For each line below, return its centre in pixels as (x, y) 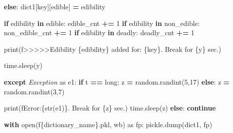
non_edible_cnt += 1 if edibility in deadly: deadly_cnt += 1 (99, 33)
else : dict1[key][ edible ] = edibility (55, 6)
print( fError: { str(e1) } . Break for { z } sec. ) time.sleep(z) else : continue (110, 108)
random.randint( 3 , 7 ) (34, 91)
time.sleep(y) (23, 65)
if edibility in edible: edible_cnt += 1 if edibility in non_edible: (102, 23)
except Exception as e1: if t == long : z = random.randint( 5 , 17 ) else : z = (117, 81)
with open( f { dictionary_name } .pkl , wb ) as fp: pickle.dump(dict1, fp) (108, 124)
